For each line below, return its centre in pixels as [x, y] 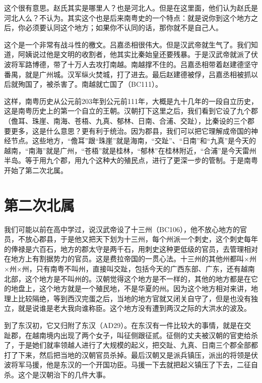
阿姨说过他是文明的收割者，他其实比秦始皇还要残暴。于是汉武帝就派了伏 [138, 54]
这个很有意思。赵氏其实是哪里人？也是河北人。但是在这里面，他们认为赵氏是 [131, 8]
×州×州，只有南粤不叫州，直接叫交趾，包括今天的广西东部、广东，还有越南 [129, 268]
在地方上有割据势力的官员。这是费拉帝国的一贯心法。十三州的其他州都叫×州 [130, 259]
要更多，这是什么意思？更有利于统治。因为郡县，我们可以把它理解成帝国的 [127, 130]
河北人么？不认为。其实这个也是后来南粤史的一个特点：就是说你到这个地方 [127, 17]
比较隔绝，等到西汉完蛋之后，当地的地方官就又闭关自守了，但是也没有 [134, 298]
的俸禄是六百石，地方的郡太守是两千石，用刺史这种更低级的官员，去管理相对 [131, 249]
